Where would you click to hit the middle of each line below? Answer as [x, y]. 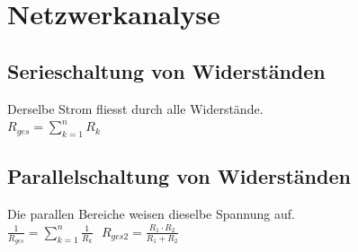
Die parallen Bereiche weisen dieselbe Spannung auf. [151, 214]
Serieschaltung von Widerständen [166, 70]
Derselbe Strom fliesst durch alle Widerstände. [135, 108]
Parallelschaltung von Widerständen [179, 176]
